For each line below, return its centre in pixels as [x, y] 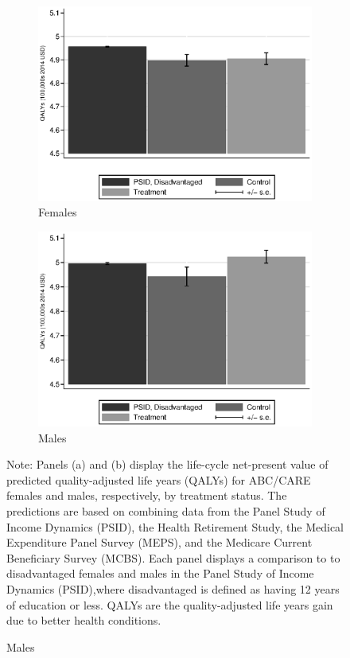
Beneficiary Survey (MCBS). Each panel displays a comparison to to [173, 557]
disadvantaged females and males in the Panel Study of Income [160, 573]
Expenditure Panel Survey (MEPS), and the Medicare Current [159, 542]
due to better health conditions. [84, 620]
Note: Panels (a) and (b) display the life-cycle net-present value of [167, 464]
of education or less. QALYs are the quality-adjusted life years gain [170, 604]
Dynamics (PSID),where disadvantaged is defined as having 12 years [173, 588]
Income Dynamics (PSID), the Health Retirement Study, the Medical [175, 526]
